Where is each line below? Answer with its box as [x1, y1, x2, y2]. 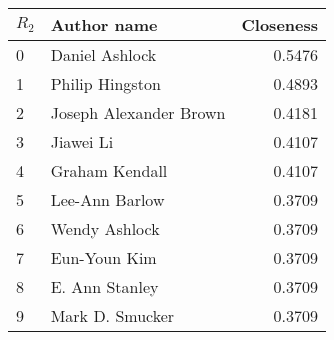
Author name [50, 13, 158, 36]
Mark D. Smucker [50, 304, 175, 327]
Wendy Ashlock [50, 217, 160, 240]
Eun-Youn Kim [50, 246, 157, 269]
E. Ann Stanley [50, 275, 159, 298]
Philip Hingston [50, 72, 161, 95]
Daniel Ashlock [50, 43, 157, 66]
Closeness [241, 13, 318, 36]
